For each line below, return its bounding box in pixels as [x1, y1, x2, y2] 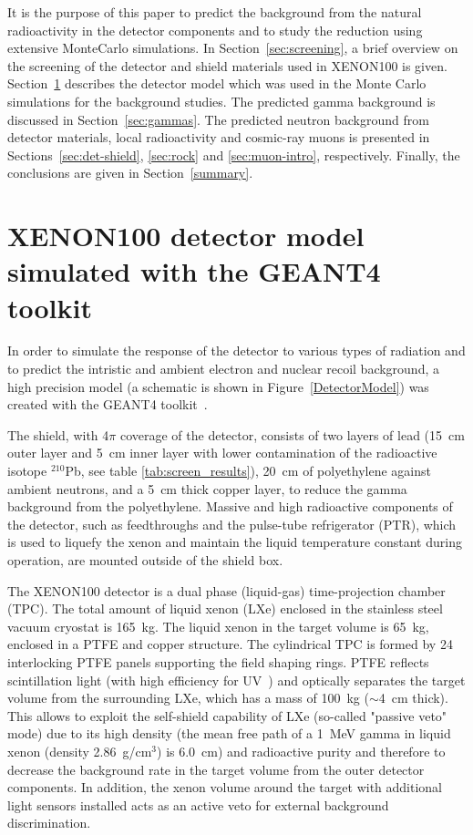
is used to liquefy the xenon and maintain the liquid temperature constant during [7, 532, 462, 552]
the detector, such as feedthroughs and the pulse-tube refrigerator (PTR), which [7, 514, 457, 533]
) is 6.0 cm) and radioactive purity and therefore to [157, 741, 446, 760]
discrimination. [7, 813, 91, 832]
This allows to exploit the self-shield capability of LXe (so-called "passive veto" [7, 706, 447, 725]
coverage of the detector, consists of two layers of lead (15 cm [119, 425, 465, 444]
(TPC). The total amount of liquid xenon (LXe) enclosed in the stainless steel [7, 599, 443, 618]
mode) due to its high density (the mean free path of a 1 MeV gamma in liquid [7, 724, 451, 743]
